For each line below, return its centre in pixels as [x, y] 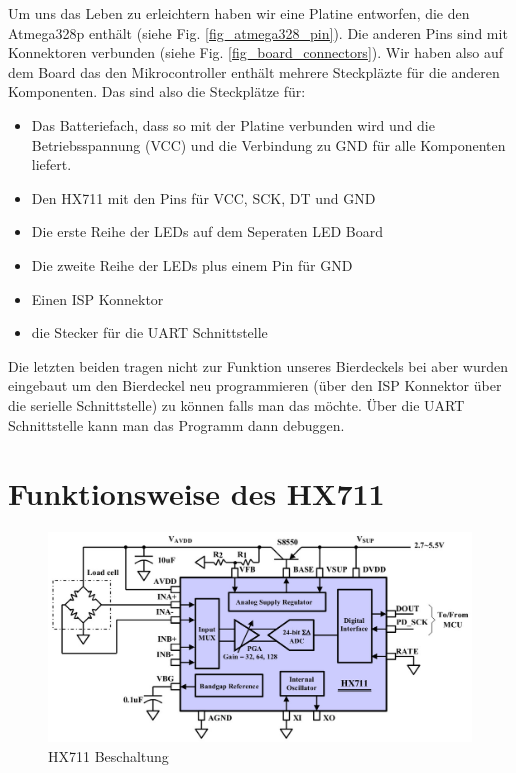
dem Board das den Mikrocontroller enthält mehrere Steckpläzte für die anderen [254, 71]
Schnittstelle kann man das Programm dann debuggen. [176, 424]
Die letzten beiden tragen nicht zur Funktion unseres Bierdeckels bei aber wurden [258, 365]
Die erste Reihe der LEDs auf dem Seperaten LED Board [207, 231]
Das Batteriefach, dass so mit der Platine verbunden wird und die [233, 124]
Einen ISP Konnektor [97, 298]
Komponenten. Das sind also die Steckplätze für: [157, 91]
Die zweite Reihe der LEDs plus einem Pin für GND [192, 264]
